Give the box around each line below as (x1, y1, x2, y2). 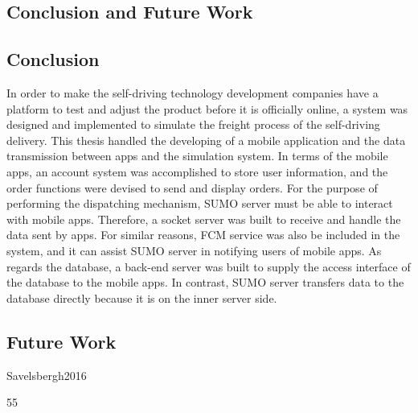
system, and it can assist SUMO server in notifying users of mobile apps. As (6, 242, 382, 258)
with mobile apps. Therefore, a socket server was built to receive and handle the (6, 210, 401, 227)
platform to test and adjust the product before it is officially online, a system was (6, 100, 408, 117)
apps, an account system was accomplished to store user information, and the (6, 163, 388, 180)
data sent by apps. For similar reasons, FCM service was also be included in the (6, 226, 400, 243)
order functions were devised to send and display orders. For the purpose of (6, 179, 378, 196)
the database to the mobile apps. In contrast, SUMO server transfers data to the (6, 274, 404, 291)
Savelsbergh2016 (6, 366, 87, 383)
